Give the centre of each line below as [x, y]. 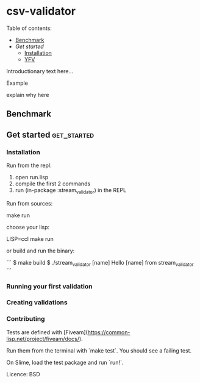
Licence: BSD [23, 374]
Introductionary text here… [40, 71]
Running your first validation [49, 286]
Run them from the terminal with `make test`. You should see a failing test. [99, 350]
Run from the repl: [29, 165]
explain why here [28, 95]
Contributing [26, 319]
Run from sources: [30, 203]
